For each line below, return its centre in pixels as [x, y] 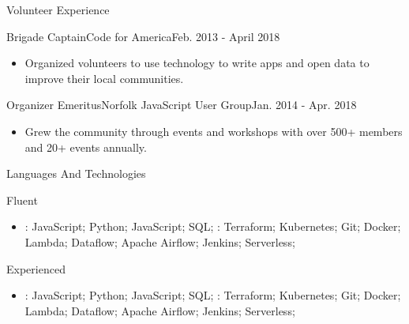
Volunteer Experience [58, 9]
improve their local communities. [104, 78]
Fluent [22, 200]
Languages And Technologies [76, 173]
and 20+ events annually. [86, 147]
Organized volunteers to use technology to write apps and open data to [197, 63]
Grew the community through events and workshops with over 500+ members [214, 131]
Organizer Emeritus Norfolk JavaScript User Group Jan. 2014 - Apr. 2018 [182, 105]
